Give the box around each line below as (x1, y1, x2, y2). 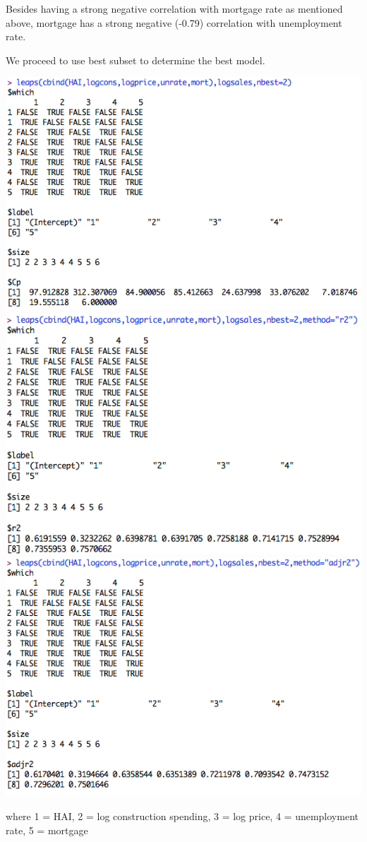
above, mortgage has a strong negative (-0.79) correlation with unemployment (6, 15, 342, 30)
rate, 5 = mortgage (6, 822, 88, 837)
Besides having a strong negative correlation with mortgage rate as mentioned (6, 1, 343, 16)
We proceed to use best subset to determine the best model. (6, 52, 265, 67)
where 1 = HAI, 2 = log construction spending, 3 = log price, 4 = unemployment (6, 808, 359, 823)
